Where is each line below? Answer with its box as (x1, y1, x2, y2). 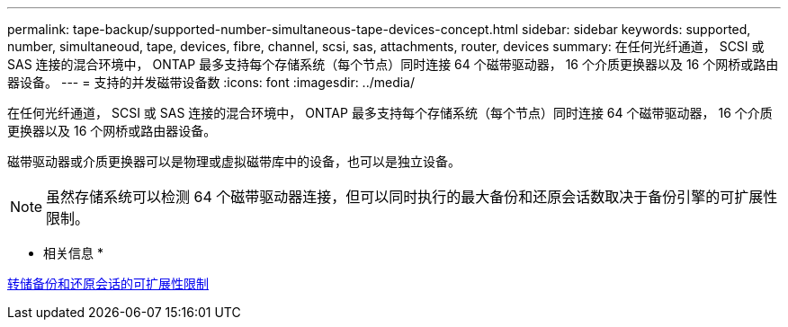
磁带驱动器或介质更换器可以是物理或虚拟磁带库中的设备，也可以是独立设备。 (7, 154, 461, 169)
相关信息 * (43, 245, 103, 261)
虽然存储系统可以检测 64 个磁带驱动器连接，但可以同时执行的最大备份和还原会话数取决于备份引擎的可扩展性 (46, 188, 778, 206)
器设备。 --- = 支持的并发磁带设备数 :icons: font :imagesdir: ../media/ (7, 75, 416, 90)
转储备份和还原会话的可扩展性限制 (7, 276, 209, 291)
